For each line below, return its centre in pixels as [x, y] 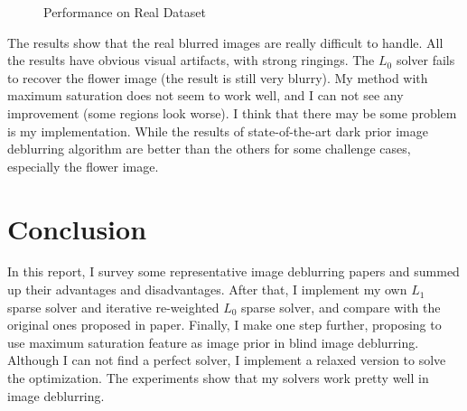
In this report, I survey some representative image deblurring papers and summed [233, 271]
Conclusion [77, 228]
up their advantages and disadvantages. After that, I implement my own [207, 290]
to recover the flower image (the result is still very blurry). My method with [218, 77]
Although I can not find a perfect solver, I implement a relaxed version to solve [227, 360]
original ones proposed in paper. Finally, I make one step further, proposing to [224, 325]
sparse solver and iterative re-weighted [113, 307]
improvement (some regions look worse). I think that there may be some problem [232, 112]
